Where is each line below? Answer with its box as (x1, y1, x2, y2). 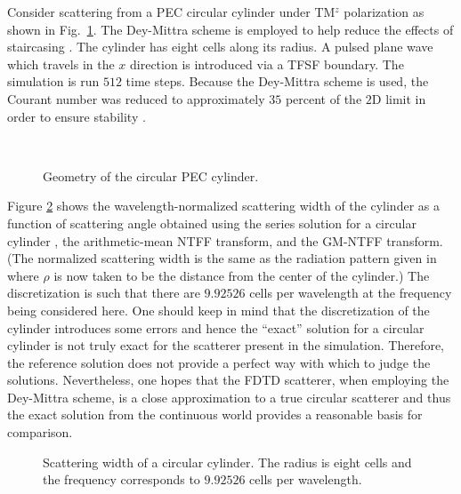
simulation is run (7, 72, 100, 91)
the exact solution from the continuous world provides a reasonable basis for (7, 405, 423, 424)
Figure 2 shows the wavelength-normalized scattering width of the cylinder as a (7, 196, 440, 215)
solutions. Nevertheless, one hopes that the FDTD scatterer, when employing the (7, 370, 449, 389)
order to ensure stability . (7, 107, 146, 125)
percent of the (285, 89, 362, 108)
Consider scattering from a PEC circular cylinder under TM (7, 3, 336, 20)
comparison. (7, 423, 73, 442)
